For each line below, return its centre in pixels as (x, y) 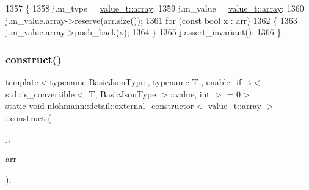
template (22, 82)
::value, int (190, 93)
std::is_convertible (40, 93)
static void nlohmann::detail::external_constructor (100, 106)
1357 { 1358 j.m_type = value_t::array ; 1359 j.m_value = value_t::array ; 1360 (155, 8)
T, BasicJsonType (122, 93)
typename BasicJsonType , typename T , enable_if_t (151, 82)
